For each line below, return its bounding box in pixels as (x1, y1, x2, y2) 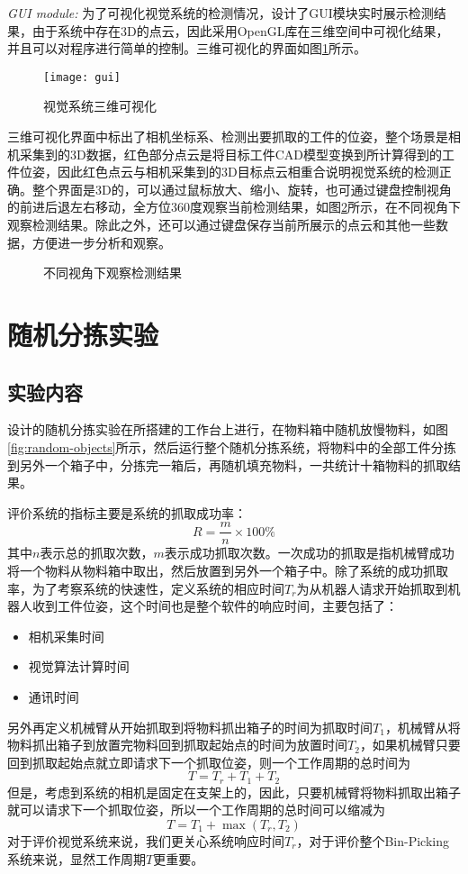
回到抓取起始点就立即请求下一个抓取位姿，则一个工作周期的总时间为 (7, 752, 410, 771)
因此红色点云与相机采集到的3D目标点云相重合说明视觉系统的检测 (57, 162, 439, 181)
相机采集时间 (28, 626, 104, 645)
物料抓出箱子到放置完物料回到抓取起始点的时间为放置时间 (7, 735, 347, 754)
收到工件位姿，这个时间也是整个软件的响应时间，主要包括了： (31, 596, 398, 615)
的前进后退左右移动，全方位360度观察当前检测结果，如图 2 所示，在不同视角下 (7, 197, 461, 216)
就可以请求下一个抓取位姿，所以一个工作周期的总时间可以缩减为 (7, 800, 385, 819)
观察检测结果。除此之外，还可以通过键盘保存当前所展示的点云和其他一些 (7, 215, 436, 233)
